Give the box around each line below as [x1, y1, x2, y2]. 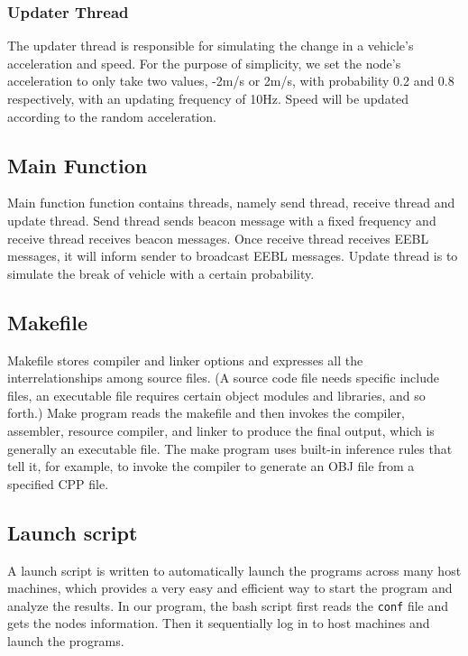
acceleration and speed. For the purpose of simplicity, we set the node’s [7, 53, 401, 72]
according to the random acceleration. [7, 106, 216, 125]
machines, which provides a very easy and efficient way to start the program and [7, 578, 453, 597]
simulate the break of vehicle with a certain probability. [7, 263, 315, 282]
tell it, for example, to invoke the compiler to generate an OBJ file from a [7, 457, 415, 476]
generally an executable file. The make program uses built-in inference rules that [7, 439, 453, 457]
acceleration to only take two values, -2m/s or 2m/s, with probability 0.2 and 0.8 [7, 71, 454, 90]
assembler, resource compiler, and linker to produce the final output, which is [7, 420, 435, 439]
